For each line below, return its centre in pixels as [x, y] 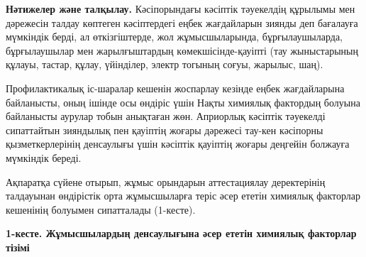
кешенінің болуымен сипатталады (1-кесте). [101, 209]
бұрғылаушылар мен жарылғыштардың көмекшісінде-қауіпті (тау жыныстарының [182, 50]
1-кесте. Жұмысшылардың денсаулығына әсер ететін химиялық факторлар [181, 233]
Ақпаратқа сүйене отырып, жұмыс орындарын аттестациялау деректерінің [166, 181]
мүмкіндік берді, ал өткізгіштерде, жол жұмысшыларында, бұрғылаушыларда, [174, 37]
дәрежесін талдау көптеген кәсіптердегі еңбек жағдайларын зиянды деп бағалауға [182, 22]
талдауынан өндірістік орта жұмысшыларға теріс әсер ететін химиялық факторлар [183, 196]
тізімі [18, 247]
